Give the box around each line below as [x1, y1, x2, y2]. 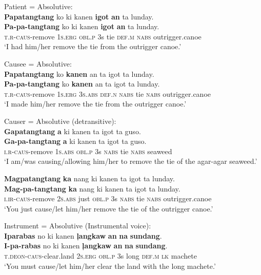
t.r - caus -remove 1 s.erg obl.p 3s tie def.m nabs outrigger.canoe [4, 31, 202, 41]
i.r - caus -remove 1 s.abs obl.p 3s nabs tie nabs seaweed [4, 145, 172, 156]
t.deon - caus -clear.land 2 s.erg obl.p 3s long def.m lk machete [4, 250, 197, 261]
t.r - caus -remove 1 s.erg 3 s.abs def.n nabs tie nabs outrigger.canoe [4, 88, 211, 99]
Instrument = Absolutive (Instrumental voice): [4, 220, 151, 231]
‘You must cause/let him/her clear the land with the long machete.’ [4, 260, 216, 271]
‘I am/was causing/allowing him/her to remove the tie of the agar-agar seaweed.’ [4, 156, 257, 166]
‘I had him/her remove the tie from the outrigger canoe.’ [4, 41, 182, 52]
